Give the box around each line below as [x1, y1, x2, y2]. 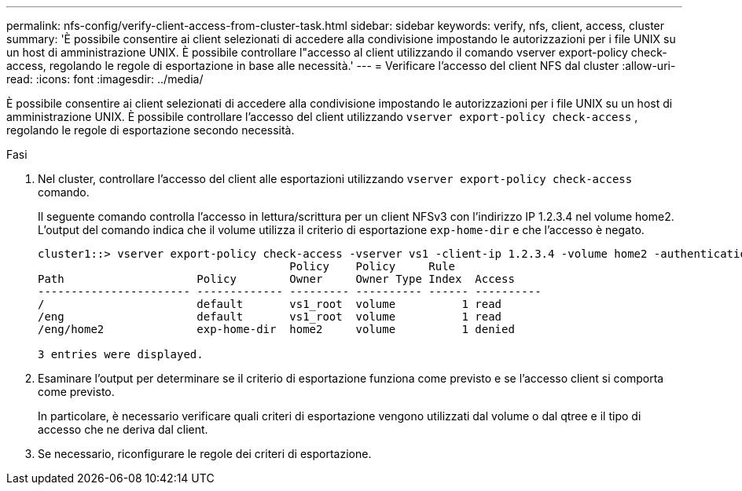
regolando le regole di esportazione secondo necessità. [6, 123, 295, 137]
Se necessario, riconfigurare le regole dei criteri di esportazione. [38, 447, 372, 460]
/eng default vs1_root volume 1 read [38, 310, 502, 323]
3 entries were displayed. [38, 348, 204, 361]
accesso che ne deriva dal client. [38, 423, 208, 436]
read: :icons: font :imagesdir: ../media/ [6, 72, 204, 86]
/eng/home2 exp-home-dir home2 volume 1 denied [38, 323, 515, 335]
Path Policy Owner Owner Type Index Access [38, 273, 515, 285]
